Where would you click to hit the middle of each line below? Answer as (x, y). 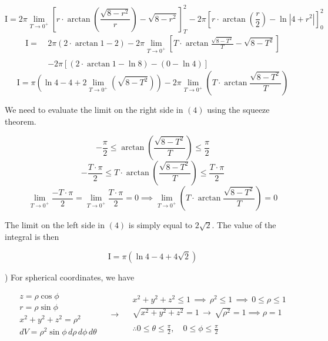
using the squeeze (238, 110)
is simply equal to (160, 225)
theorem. (21, 121)
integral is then (32, 236)
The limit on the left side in (55, 225)
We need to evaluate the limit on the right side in (94, 110)
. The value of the (244, 225)
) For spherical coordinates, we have (70, 277)
